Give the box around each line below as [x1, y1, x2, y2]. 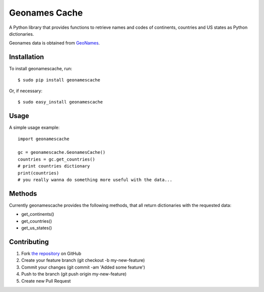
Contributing [9, 237, 49, 246]
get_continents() [21, 211, 55, 217]
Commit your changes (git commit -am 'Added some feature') [21, 264, 145, 270]
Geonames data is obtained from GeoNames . [9, 40, 100, 46]
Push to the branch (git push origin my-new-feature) [21, 271, 127, 277]
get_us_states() [21, 225, 52, 231]
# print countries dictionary [18, 164, 90, 169]
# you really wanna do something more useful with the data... [18, 177, 173, 183]
